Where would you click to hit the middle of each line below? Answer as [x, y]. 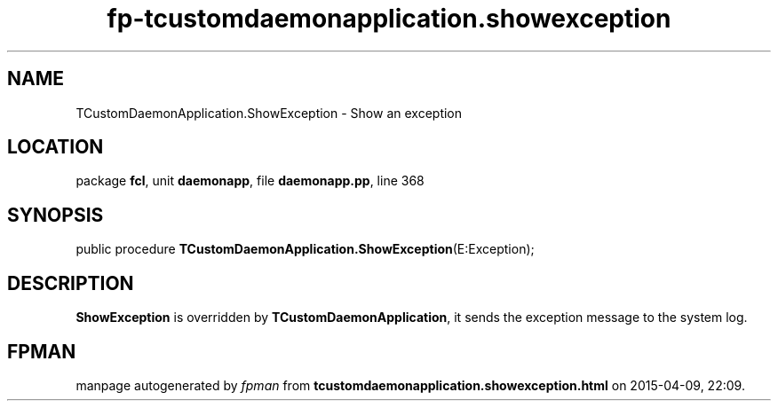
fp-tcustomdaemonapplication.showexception [389, 19]
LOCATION [56, 147]
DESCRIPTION [71, 283]
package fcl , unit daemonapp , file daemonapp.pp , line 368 [250, 181]
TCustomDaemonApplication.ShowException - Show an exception [269, 113]
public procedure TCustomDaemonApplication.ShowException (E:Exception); [305, 249]
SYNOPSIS [56, 215]
